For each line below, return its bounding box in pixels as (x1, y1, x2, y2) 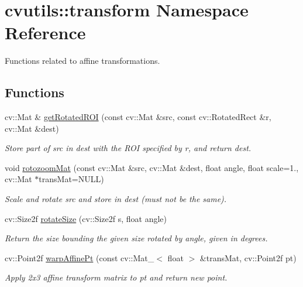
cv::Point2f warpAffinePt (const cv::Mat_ (5, 251, 154, 264)
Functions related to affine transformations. (5, 54, 160, 67)
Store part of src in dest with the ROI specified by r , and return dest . (5, 142, 252, 154)
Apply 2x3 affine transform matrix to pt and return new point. (5, 271, 228, 283)
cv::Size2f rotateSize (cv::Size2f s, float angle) (5, 212, 167, 224)
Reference (5, 20, 86, 45)
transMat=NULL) (39, 173, 104, 185)
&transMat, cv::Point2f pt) (199, 251, 297, 264)
